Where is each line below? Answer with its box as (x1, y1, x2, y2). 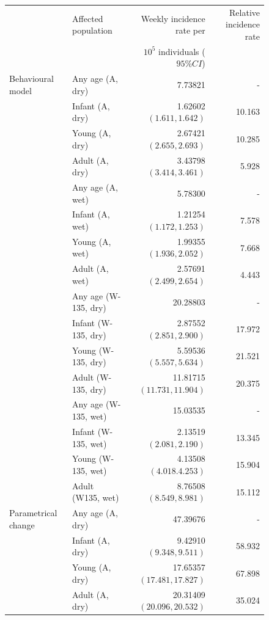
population (72, 24, 112, 37)
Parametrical (9, 506, 57, 519)
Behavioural (9, 72, 54, 85)
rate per (175, 24, 205, 37)
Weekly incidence (141, 12, 205, 24)
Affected (72, 12, 103, 24)
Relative (229, 5, 260, 18)
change (9, 518, 35, 531)
